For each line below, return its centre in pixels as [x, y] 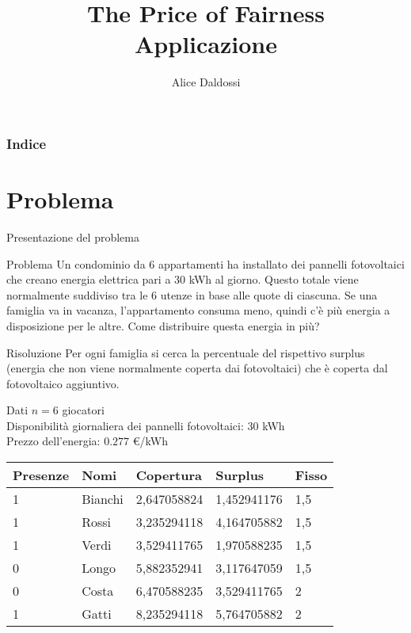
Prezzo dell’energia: [53, 441]
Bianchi [103, 499]
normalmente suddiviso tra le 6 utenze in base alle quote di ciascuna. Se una [192, 294]
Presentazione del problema [73, 236]
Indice [27, 143]
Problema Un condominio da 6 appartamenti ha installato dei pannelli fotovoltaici [205, 263]
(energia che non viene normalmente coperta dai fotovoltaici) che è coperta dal [197, 368]
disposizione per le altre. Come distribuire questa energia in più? [163, 325]
